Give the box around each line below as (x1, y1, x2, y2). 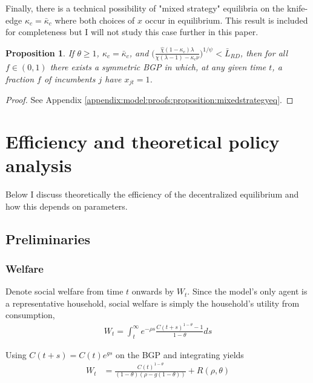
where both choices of (54, 13, 135, 26)
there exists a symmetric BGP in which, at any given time (50, 61, 266, 73)
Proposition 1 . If (5, 46, 74, 59)
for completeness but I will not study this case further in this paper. (5, 25, 259, 38)
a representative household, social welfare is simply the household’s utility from (5, 296, 300, 309)
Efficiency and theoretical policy (5, 128, 280, 153)
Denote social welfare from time (5, 285, 124, 298)
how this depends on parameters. (5, 199, 128, 212)
